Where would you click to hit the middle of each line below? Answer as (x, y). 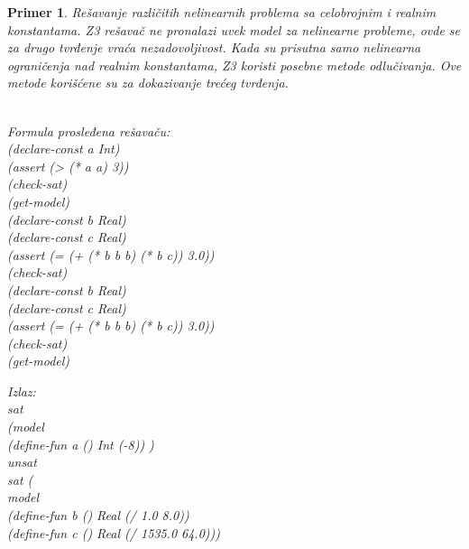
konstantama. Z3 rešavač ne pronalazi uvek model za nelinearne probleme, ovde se (234, 29)
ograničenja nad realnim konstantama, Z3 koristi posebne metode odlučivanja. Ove (234, 65)
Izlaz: (22, 391)
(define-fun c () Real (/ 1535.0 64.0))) (114, 532)
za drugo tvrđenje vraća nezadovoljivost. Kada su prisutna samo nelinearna (214, 47)
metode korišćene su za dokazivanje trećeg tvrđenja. (148, 83)
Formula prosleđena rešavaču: (89, 130)
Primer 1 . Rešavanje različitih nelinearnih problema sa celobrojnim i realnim (222, 12)
